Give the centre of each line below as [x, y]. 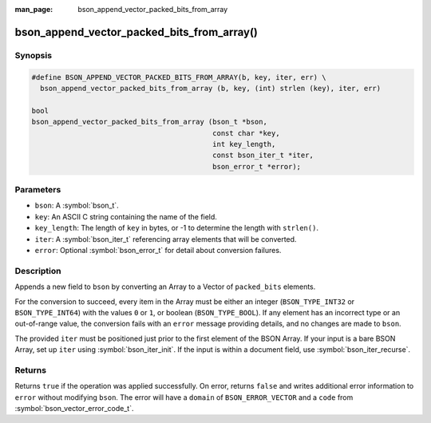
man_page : [34, 9]
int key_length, [244, 144]
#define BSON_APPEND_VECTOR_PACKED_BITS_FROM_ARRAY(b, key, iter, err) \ [179, 77]
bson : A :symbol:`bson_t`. [77, 206]
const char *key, [246, 133]
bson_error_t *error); [257, 166]
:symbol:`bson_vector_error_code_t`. [74, 408]
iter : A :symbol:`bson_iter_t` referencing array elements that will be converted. [166, 239]
